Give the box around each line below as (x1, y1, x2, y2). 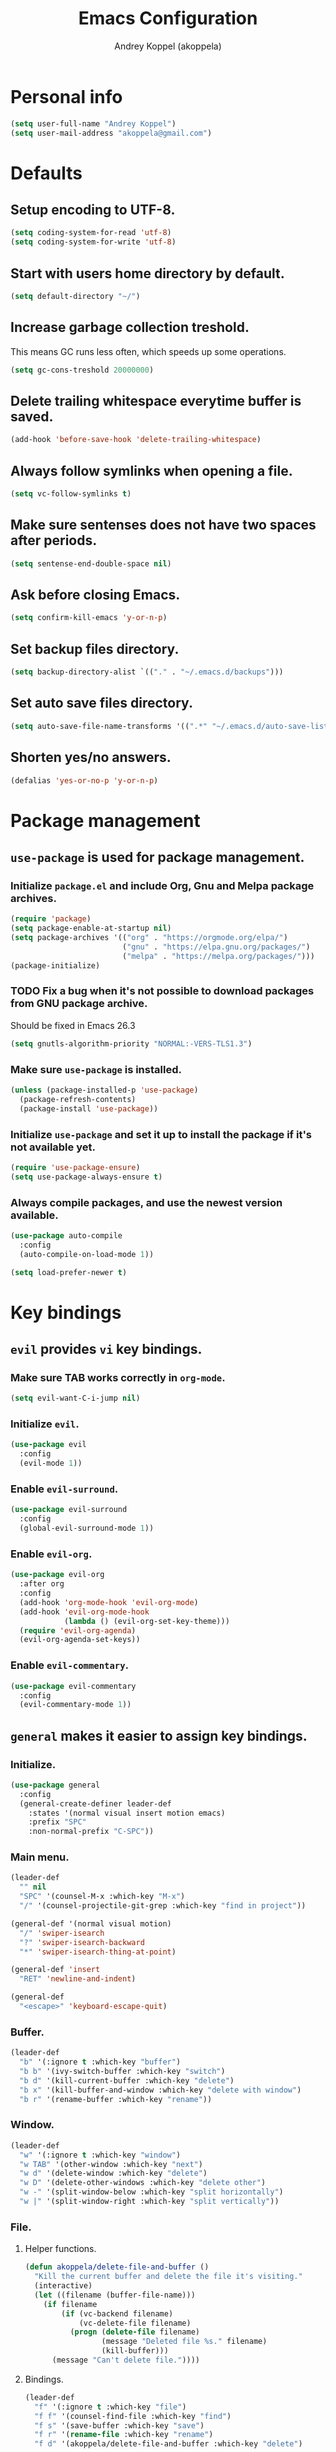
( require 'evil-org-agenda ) (19, 1625, 137, 1636)
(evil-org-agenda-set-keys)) (19, 1635, 141, 1645)
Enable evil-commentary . (10, 1658, 130, 1672)
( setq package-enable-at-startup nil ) (10, 923, 172, 934)
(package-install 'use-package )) (19, 1103, 159, 1114)
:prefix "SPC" (28, 1817, 87, 1827)
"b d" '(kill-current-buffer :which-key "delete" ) (19, 2075, 235, 2086)
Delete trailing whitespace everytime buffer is (10, 392, 302, 409)
